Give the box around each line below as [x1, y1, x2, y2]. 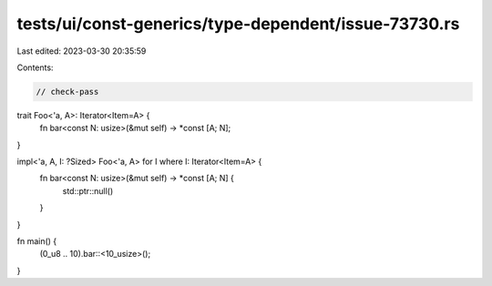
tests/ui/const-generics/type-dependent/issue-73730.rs [16, 14, 460, 34]
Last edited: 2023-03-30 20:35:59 [16, 46, 147, 56]
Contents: [16, 62, 54, 73]
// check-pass [36, 87, 99, 97]
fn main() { [16, 236, 57, 247]
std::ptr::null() [62, 185, 114, 196]
